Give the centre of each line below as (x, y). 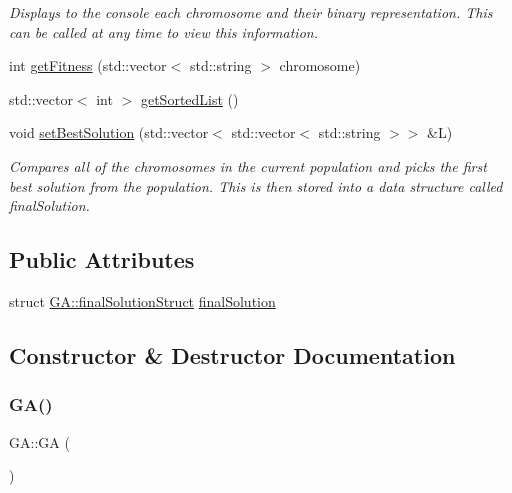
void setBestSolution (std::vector (109, 132)
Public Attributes (102, 259)
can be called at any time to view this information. (163, 31)
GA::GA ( (39, 441)
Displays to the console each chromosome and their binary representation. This (251, 12)
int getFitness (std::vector (88, 65)
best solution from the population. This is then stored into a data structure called (256, 185)
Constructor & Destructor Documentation (232, 354)
